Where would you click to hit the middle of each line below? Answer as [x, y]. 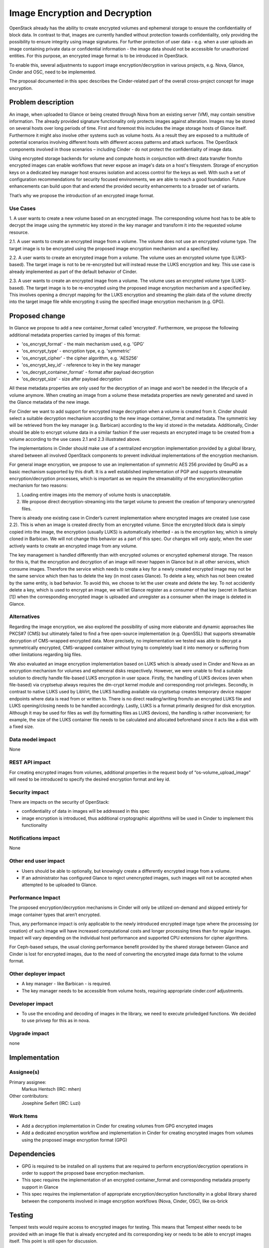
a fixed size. [22, 727]
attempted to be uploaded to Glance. [59, 885]
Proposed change [37, 316]
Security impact [29, 792]
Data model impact [33, 740]
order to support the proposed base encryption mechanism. [83, 1173]
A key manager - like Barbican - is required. [67, 984]
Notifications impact [34, 838]
